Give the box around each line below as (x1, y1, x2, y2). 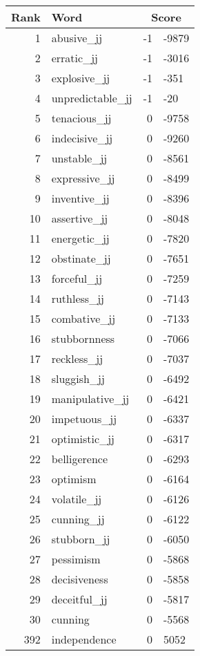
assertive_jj (51, 210, 108, 226)
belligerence (51, 451, 108, 467)
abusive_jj (51, 30, 103, 46)
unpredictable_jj (51, 90, 132, 106)
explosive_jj (51, 70, 110, 86)
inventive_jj (51, 190, 110, 206)
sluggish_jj (51, 371, 105, 386)
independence (51, 631, 117, 647)
